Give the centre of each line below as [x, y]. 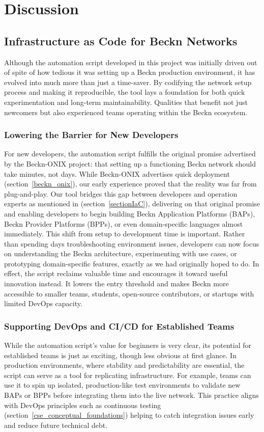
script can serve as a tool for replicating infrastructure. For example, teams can [128, 375]
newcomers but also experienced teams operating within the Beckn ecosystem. [126, 112]
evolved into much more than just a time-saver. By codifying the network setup [128, 82]
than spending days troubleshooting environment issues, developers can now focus [132, 243]
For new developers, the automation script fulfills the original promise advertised [130, 154]
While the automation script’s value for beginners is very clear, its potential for [128, 345]
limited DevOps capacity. [43, 303]
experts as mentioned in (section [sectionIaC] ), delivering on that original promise [132, 204]
